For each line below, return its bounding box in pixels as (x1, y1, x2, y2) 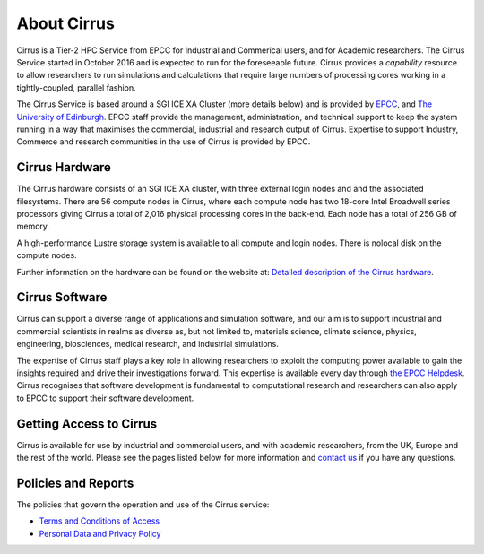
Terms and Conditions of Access (39, 515, 160, 526)
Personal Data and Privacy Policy (39, 528, 161, 539)
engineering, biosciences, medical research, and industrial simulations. (16, 339, 280, 350)
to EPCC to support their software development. (16, 393, 194, 403)
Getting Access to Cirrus (16, 416, 158, 431)
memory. (16, 221, 49, 232)
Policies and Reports (16, 475, 134, 490)
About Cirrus (16, 13, 116, 33)
